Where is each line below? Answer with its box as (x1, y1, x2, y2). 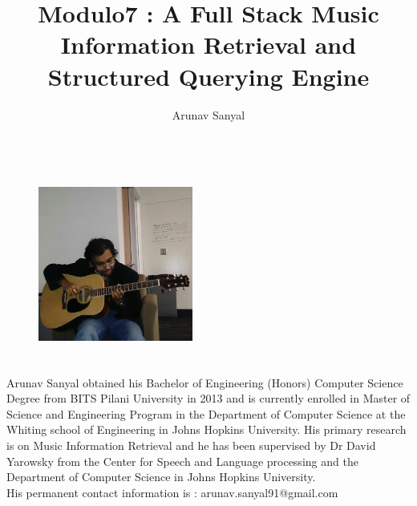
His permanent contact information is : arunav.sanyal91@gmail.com (6, 484, 338, 500)
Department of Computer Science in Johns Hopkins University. (6, 468, 316, 485)
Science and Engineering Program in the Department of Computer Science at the (6, 405, 406, 422)
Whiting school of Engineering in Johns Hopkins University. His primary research (6, 421, 407, 438)
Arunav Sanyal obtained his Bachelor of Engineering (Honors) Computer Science (6, 374, 403, 391)
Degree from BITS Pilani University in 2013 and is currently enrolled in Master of (6, 390, 411, 407)
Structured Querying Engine (47, 59, 370, 92)
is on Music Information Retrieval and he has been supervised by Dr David (6, 437, 376, 454)
